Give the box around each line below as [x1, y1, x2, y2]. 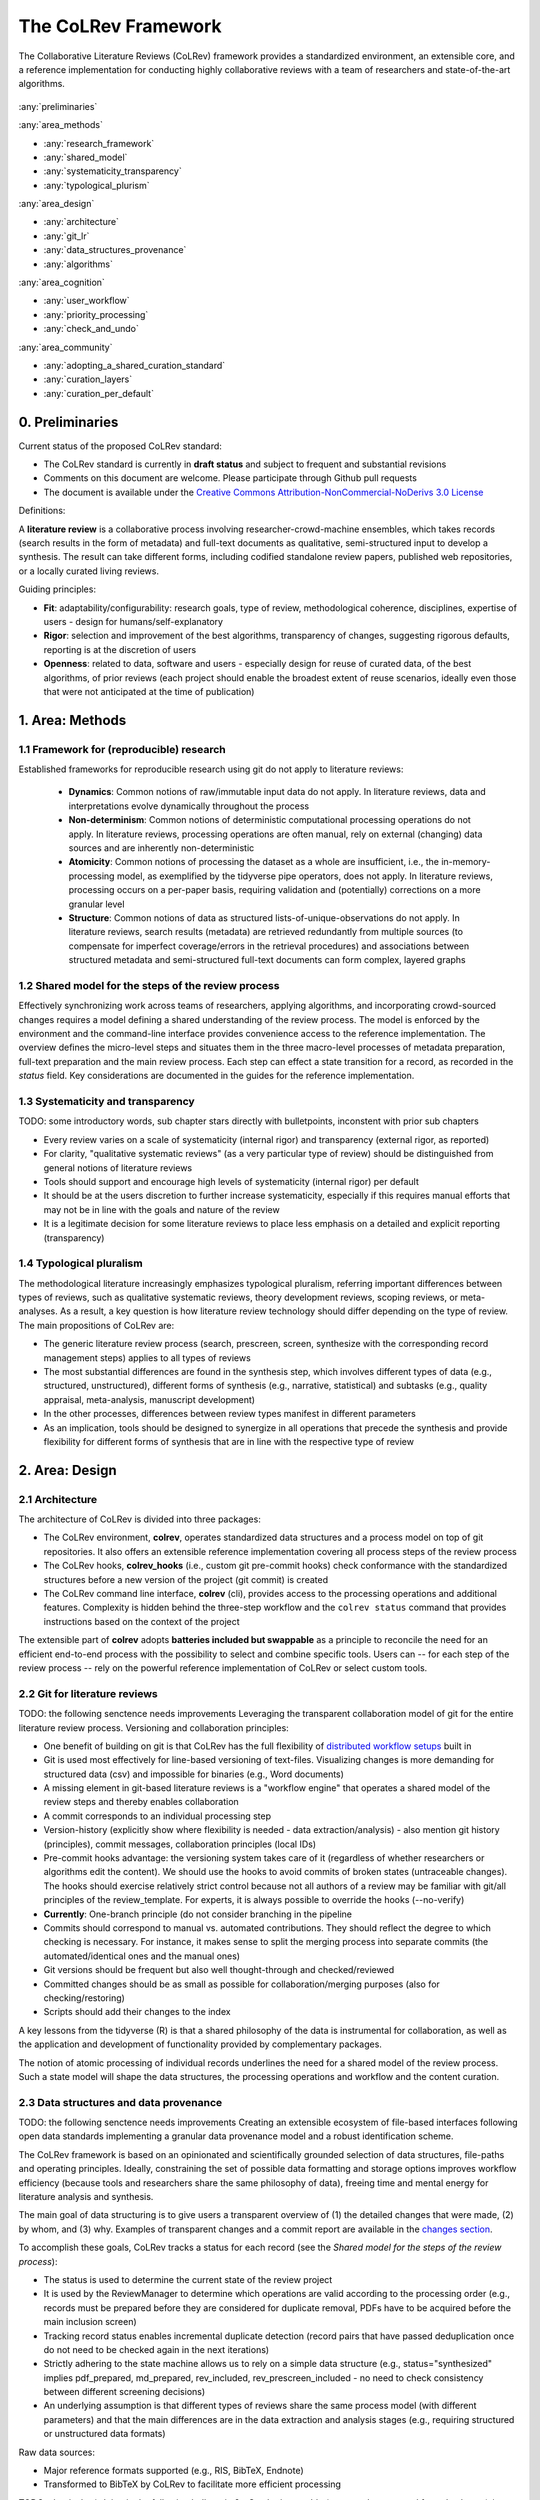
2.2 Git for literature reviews [18, 1686, 159, 1700]
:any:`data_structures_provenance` [43, 244, 187, 256]
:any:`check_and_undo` [43, 323, 140, 335]
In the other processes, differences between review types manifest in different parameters [43, 1408, 417, 1420]
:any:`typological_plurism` [43, 179, 150, 191]
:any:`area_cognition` [18, 276, 105, 289]
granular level [68, 898, 125, 910]
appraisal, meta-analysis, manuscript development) [43, 1393, 255, 1405]
